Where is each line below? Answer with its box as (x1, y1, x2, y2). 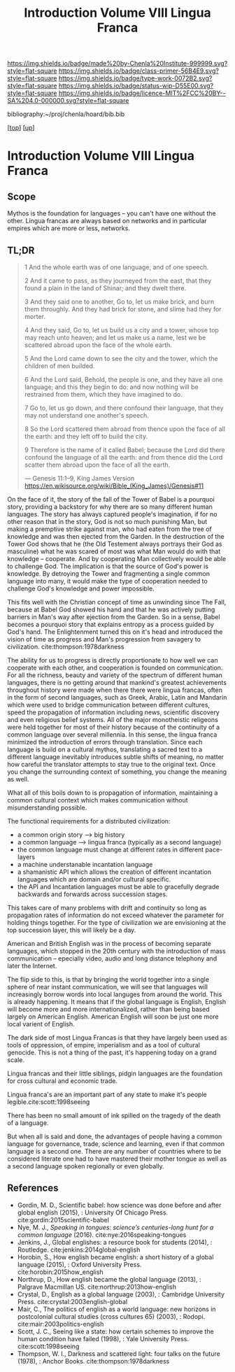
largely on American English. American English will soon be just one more (7, 1012, 219, 1021)
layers (17, 853, 36, 861)
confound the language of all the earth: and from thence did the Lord (24, 453, 223, 461)
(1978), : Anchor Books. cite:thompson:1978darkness (17, 1357, 170, 1365)
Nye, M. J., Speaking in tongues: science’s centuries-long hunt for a (17, 1223, 214, 1231)
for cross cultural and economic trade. (7, 1077, 117, 1085)
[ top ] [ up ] (7, 124, 35, 132)
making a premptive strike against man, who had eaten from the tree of (7, 525, 212, 533)
